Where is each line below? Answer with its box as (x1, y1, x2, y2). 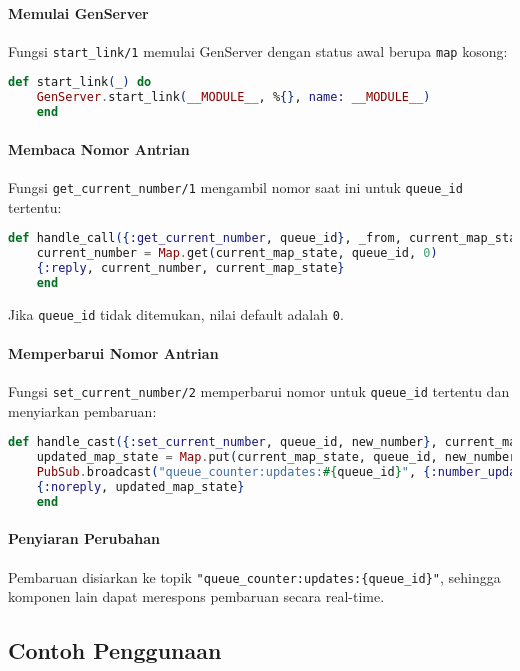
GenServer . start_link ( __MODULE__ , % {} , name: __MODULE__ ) (36, 90, 431, 105)
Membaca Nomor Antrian (8, 138, 190, 159)
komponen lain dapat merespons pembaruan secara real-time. (8, 586, 385, 607)
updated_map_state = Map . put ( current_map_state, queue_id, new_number (36, 450, 517, 465)
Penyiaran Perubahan (8, 528, 160, 549)
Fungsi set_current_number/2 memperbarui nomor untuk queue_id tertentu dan (8, 381, 510, 402)
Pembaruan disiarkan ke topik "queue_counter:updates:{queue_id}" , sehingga (8, 566, 501, 587)
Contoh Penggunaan (8, 635, 222, 666)
